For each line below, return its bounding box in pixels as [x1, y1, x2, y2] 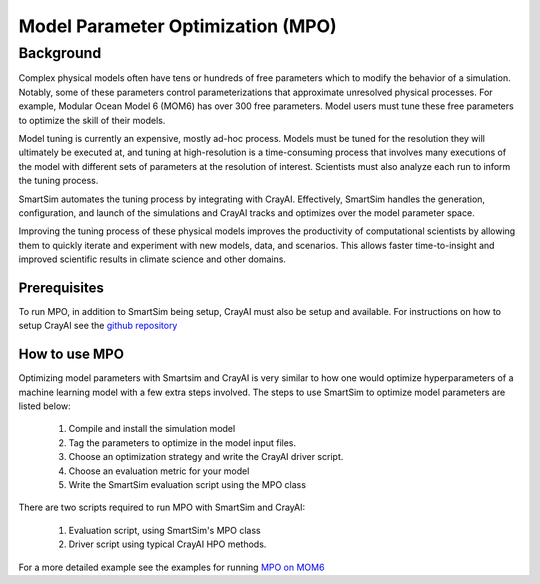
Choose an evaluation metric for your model [68, 465, 250, 477]
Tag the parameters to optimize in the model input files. [68, 436, 297, 449]
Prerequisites [18, 279, 104, 296]
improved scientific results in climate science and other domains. [18, 253, 287, 265]
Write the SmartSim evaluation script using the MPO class [68, 479, 307, 491]
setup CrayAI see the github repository [18, 320, 178, 332]
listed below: [18, 400, 72, 412]
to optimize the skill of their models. [18, 114, 166, 126]
